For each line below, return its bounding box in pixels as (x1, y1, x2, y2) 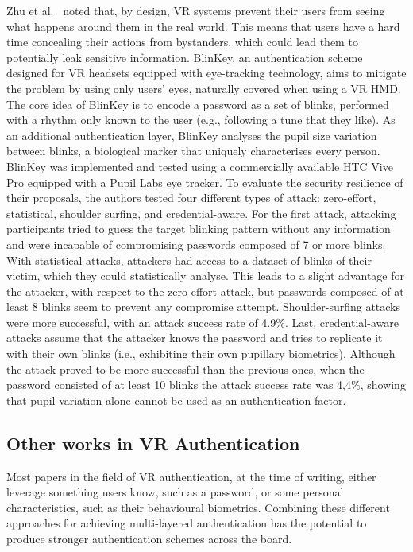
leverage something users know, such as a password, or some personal (6, 484, 344, 500)
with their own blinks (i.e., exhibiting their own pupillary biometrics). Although (6, 345, 396, 362)
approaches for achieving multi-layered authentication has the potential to (6, 515, 367, 531)
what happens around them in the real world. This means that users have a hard (6, 17, 400, 34)
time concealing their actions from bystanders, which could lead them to (6, 33, 358, 50)
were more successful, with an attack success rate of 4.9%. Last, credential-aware (6, 313, 399, 330)
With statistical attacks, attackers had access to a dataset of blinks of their (6, 251, 372, 268)
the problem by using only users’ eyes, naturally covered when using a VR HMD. (6, 80, 401, 96)
